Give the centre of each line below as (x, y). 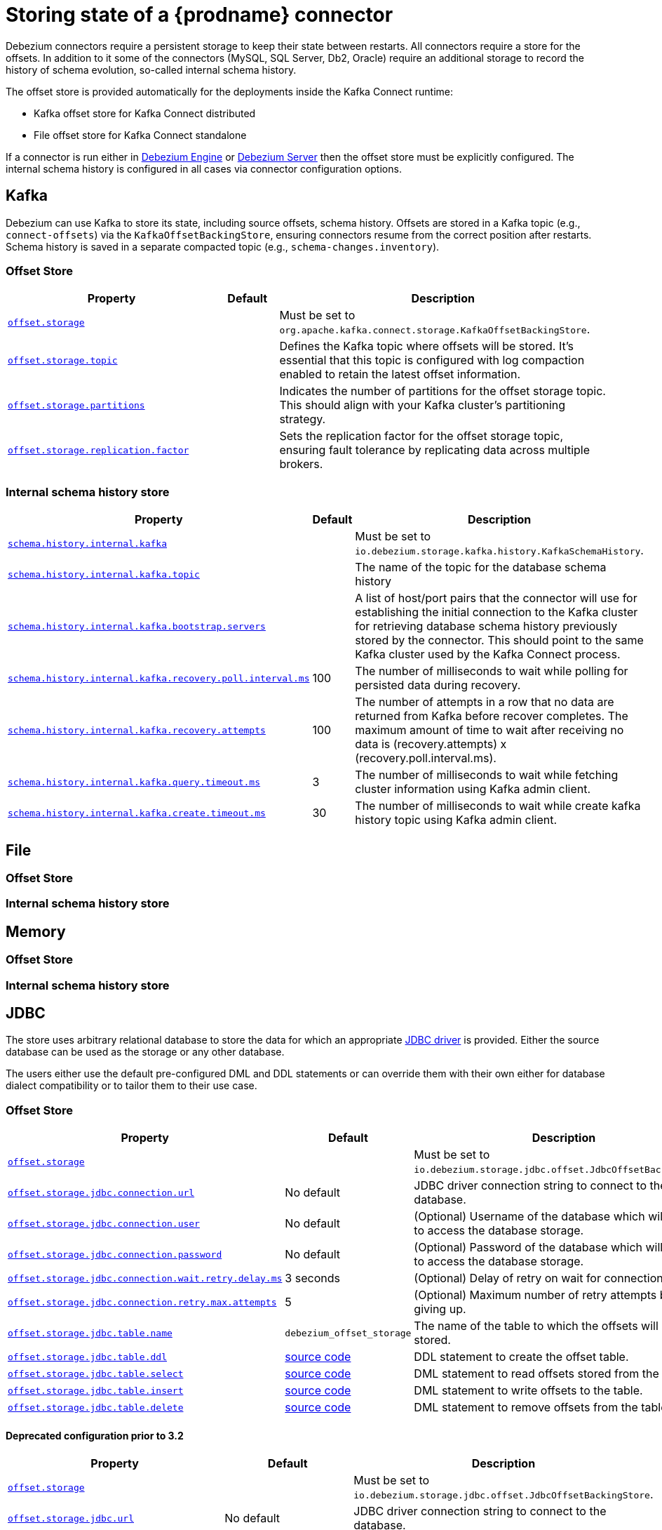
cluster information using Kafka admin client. (473, 789)
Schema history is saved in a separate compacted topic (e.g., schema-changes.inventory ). (223, 246)
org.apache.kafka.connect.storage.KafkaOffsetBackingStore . (435, 330)
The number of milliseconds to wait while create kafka (498, 806)
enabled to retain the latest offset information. (400, 374)
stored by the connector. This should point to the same (499, 640)
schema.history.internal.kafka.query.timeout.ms (134, 782)
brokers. (301, 464)
